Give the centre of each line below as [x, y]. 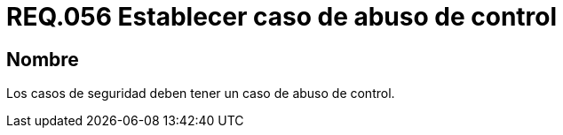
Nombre [43, 59]
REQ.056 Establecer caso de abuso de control [282, 17]
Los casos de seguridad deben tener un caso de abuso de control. [201, 94]
